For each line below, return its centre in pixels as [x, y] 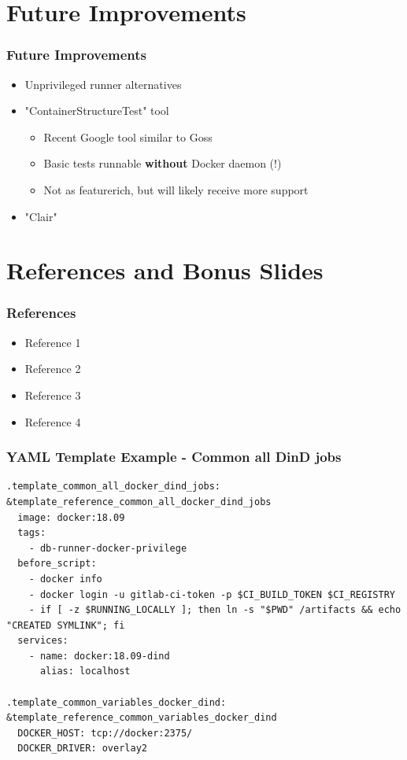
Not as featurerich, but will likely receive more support [176, 189]
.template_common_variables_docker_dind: [117, 702]
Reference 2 [53, 369]
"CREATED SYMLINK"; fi [66, 625]
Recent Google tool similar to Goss [128, 137]
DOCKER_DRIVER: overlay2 [82, 749]
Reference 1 [53, 342]
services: [43, 641]
